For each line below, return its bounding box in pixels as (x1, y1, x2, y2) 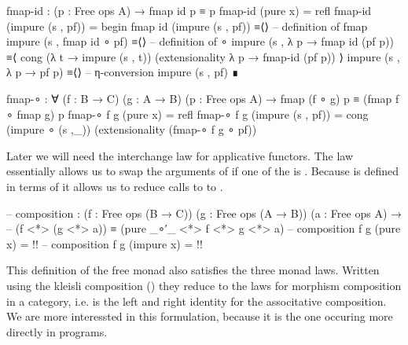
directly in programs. (6, 323, 108, 339)
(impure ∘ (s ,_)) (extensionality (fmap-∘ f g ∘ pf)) (6, 121, 257, 138)
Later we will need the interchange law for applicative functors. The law (6, 147, 354, 163)
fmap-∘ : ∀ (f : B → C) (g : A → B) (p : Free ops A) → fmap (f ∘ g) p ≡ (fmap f (6, 90, 399, 106)
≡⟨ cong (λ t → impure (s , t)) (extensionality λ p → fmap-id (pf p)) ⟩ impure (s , (6, 48, 400, 64)
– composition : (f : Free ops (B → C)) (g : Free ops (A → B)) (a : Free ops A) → (6, 204, 402, 221)
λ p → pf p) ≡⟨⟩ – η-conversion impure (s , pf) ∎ (6, 64, 239, 80)
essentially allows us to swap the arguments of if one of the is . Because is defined (6, 163, 399, 179)
